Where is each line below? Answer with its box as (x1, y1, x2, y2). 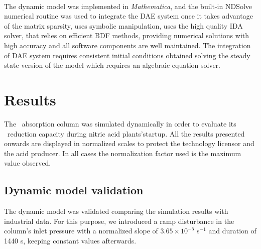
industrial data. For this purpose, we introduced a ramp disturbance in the (4, 215, 234, 226)
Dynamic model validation (4, 182, 144, 198)
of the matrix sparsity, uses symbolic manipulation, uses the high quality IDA (4, 20, 243, 31)
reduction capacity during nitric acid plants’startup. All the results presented (7, 128, 245, 139)
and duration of (208, 225, 256, 236)
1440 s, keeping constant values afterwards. (4, 235, 137, 245)
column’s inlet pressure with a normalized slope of (4, 225, 158, 236)
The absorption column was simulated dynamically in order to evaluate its (4, 118, 236, 129)
